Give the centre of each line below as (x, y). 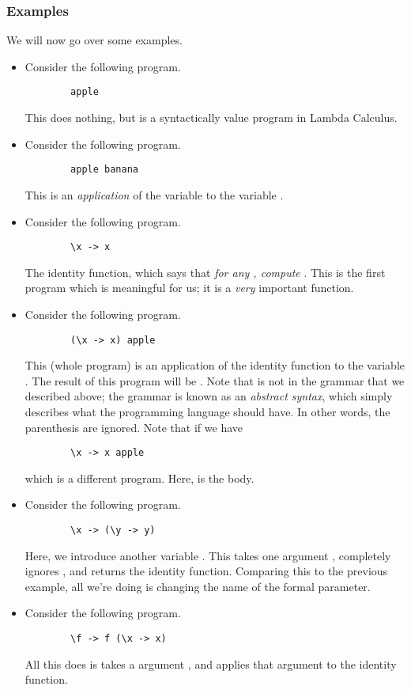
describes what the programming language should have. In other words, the (207, 411)
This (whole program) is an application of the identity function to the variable (215, 365)
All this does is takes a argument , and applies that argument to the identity (211, 663)
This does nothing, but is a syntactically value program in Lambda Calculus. (211, 118)
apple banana (104, 170)
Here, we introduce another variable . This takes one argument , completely (208, 555)
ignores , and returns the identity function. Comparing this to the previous (206, 571)
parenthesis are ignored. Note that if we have (134, 427)
